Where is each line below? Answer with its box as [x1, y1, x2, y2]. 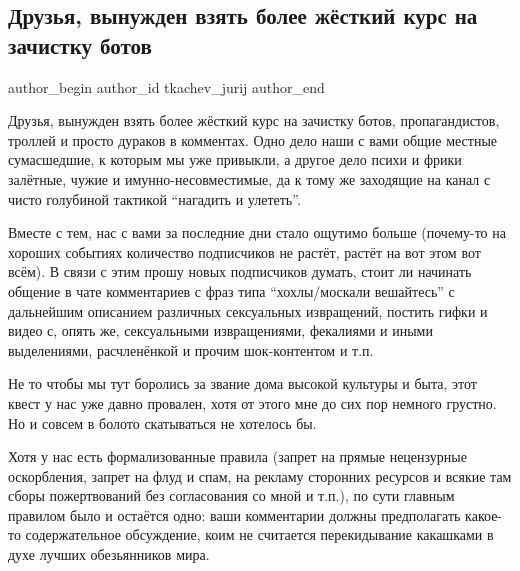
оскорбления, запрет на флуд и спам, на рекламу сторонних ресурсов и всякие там [8, 465, 512, 486]
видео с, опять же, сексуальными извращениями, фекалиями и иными [8, 320, 433, 341]
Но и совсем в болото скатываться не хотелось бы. [8, 412, 317, 433]
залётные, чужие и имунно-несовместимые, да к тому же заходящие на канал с [8, 168, 491, 189]
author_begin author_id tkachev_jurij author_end [8, 76, 325, 97]
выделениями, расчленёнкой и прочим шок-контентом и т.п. [8, 339, 374, 360]
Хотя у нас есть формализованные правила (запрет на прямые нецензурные [8, 446, 467, 467]
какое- [465, 504, 503, 525]
